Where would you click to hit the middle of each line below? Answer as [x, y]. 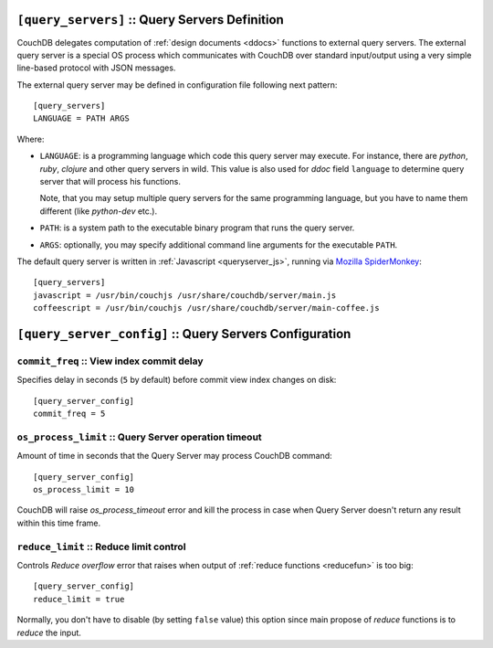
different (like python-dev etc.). [99, 211]
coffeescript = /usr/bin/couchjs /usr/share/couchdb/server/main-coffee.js [206, 308]
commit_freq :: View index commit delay [110, 361]
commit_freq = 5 [69, 414]
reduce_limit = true [79, 599]
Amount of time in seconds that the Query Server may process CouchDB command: [174, 456]
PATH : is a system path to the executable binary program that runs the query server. [197, 228]
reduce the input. [49, 632]
